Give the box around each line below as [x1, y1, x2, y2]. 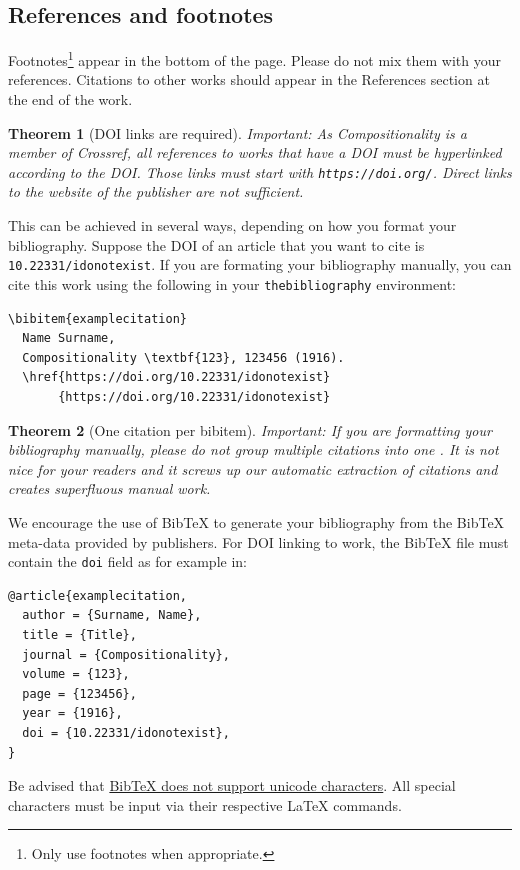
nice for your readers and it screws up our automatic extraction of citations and [8, 458, 498, 479]
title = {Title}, [22, 627, 137, 642]
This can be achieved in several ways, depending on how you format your [8, 215, 457, 236]
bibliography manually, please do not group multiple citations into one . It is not [8, 439, 499, 460]
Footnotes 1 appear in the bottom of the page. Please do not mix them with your [8, 47, 501, 70]
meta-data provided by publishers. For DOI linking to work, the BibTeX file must [8, 531, 509, 552]
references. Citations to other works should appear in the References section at [8, 69, 490, 90]
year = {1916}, [22, 706, 123, 721]
